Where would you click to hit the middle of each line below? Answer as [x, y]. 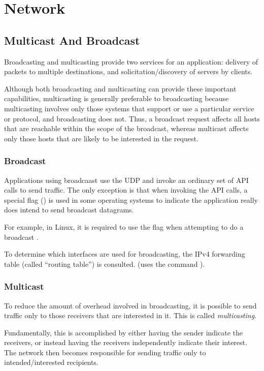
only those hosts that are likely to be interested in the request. [101, 138]
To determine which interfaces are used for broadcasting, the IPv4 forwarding [125, 254]
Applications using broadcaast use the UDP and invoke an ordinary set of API [126, 180]
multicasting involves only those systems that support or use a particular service [129, 108]
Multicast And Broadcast [72, 40]
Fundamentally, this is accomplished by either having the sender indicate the [123, 332]
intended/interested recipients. [51, 362]
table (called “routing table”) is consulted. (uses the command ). [105, 264]
